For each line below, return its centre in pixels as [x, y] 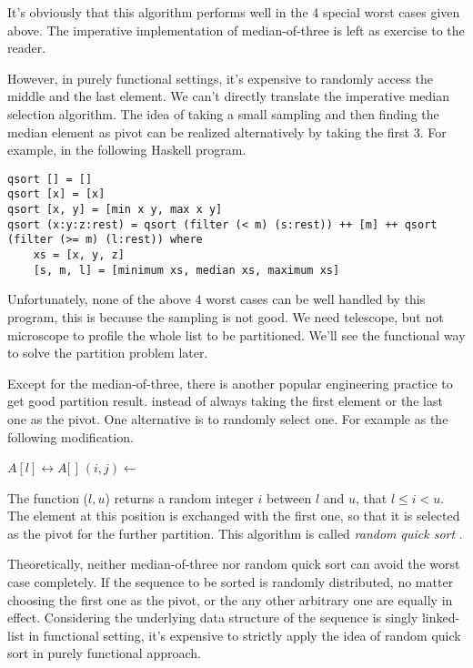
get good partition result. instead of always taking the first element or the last [225, 401]
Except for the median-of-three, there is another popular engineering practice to [230, 383]
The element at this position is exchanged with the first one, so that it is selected [234, 516]
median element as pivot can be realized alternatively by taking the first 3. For [227, 132]
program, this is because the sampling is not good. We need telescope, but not [226, 316]
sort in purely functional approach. [104, 653]
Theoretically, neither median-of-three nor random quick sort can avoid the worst [234, 564]
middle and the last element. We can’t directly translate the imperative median [228, 96]
